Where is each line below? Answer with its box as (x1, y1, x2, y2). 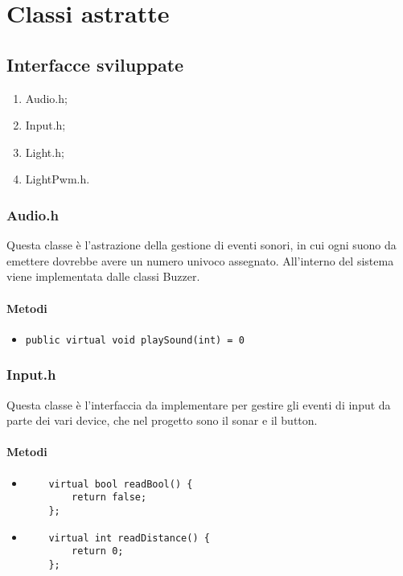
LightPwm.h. (25, 171, 90, 187)
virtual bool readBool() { (48, 478, 193, 490)
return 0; (72, 545, 124, 557)
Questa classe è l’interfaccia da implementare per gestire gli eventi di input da (6, 396, 391, 413)
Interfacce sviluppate (6, 51, 184, 76)
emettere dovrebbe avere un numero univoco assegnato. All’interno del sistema (6, 252, 394, 269)
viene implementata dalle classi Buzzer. (6, 268, 200, 285)
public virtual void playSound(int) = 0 (25, 334, 245, 346)
